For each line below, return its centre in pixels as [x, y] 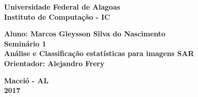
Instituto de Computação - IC [57, 16]
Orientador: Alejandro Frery [54, 63]
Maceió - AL [26, 80]
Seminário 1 [25, 43]
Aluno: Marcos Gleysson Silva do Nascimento [85, 34]
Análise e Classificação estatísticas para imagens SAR [99, 53]
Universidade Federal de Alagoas [62, 7]
